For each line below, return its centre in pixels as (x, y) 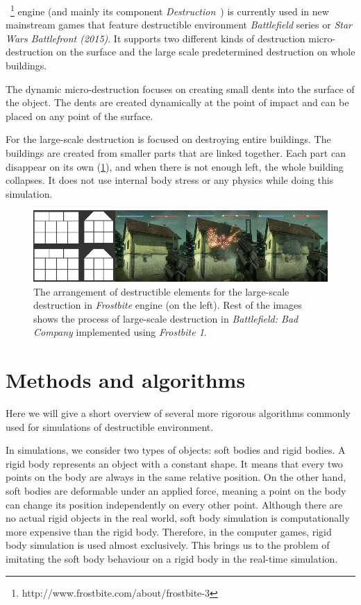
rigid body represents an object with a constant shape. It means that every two (174, 463)
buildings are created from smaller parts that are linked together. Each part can (176, 153)
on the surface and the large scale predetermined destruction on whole (206, 52)
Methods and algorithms (126, 380)
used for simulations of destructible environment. (110, 426)
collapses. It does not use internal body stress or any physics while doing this (170, 180)
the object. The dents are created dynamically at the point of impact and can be (177, 102)
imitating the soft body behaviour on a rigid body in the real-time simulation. (172, 558)
